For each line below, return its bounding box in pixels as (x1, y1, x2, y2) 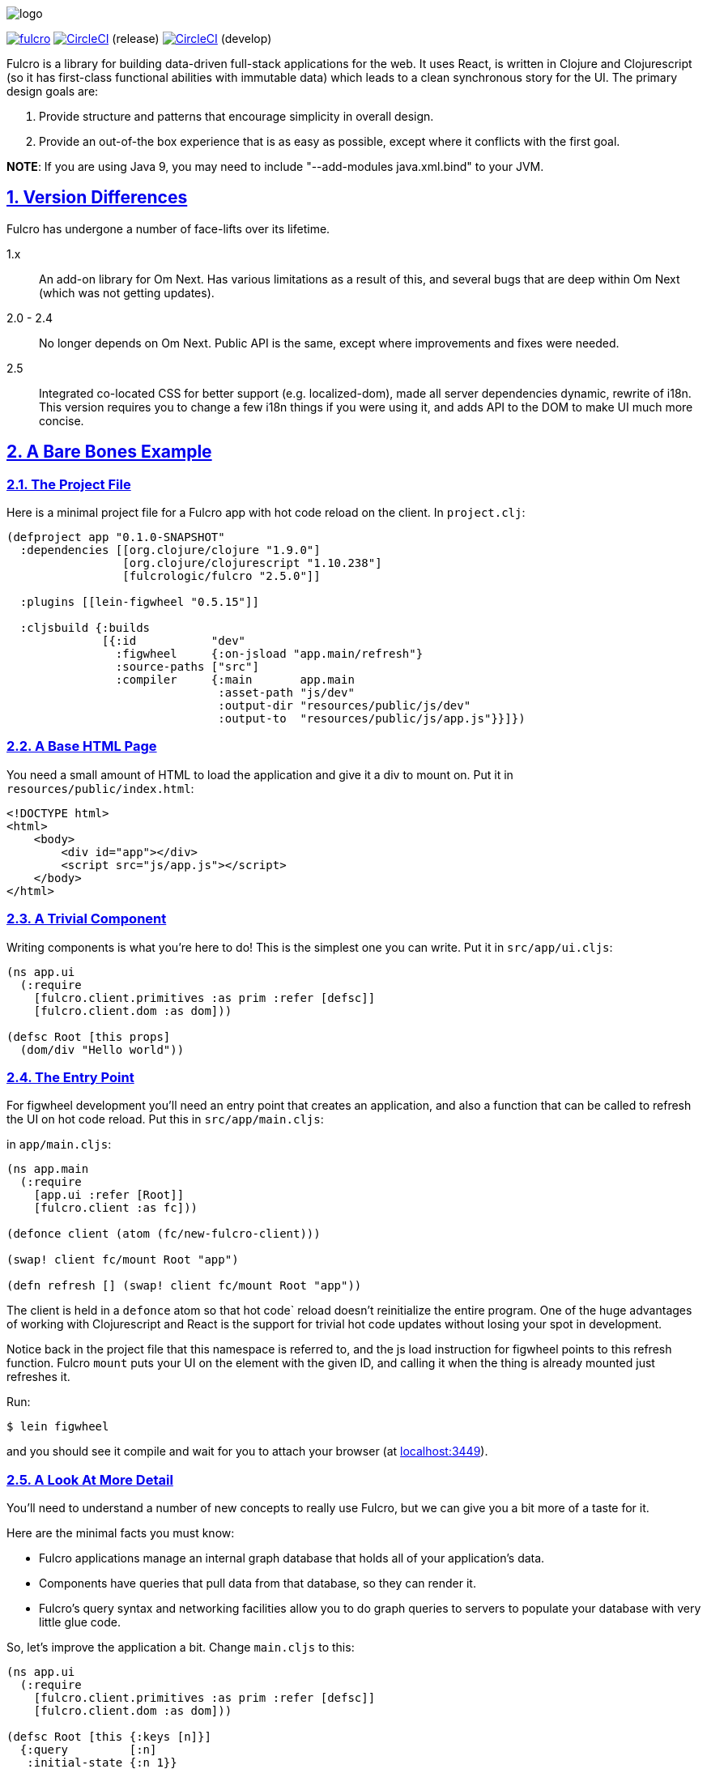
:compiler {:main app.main (115, 673, 355, 687)
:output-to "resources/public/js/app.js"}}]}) (218, 712, 526, 726)
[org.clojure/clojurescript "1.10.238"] (122, 556, 382, 570)
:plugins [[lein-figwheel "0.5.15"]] (19, 595, 259, 609)
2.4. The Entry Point (6, 1068, 134, 1085)
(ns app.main (6, 1162, 89, 1176)
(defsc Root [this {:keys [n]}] (6, 1730, 211, 1744)
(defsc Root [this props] (6, 1029, 171, 1043)
